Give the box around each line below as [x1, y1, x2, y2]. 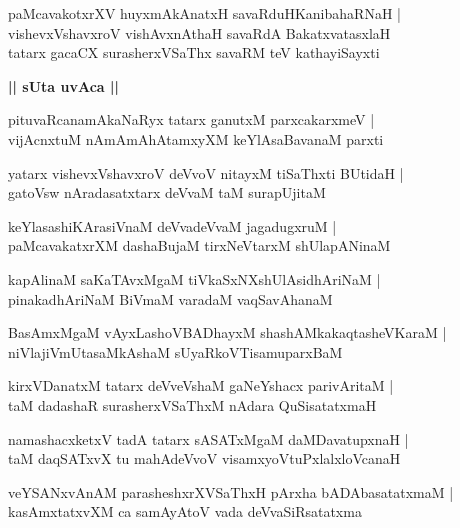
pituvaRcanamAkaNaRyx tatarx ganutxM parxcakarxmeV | [8, 109, 375, 130]
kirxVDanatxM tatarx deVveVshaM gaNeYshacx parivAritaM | [8, 375, 394, 396]
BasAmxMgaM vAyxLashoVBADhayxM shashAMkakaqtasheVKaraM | [8, 322, 447, 343]
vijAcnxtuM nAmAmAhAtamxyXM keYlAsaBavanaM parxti [8, 128, 384, 149]
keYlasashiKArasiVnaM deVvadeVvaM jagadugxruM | [8, 215, 337, 236]
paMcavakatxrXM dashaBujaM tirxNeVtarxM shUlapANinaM [8, 235, 391, 256]
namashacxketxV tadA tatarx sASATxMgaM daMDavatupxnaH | [8, 428, 409, 449]
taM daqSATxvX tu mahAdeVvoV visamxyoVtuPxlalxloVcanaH [8, 448, 401, 469]
